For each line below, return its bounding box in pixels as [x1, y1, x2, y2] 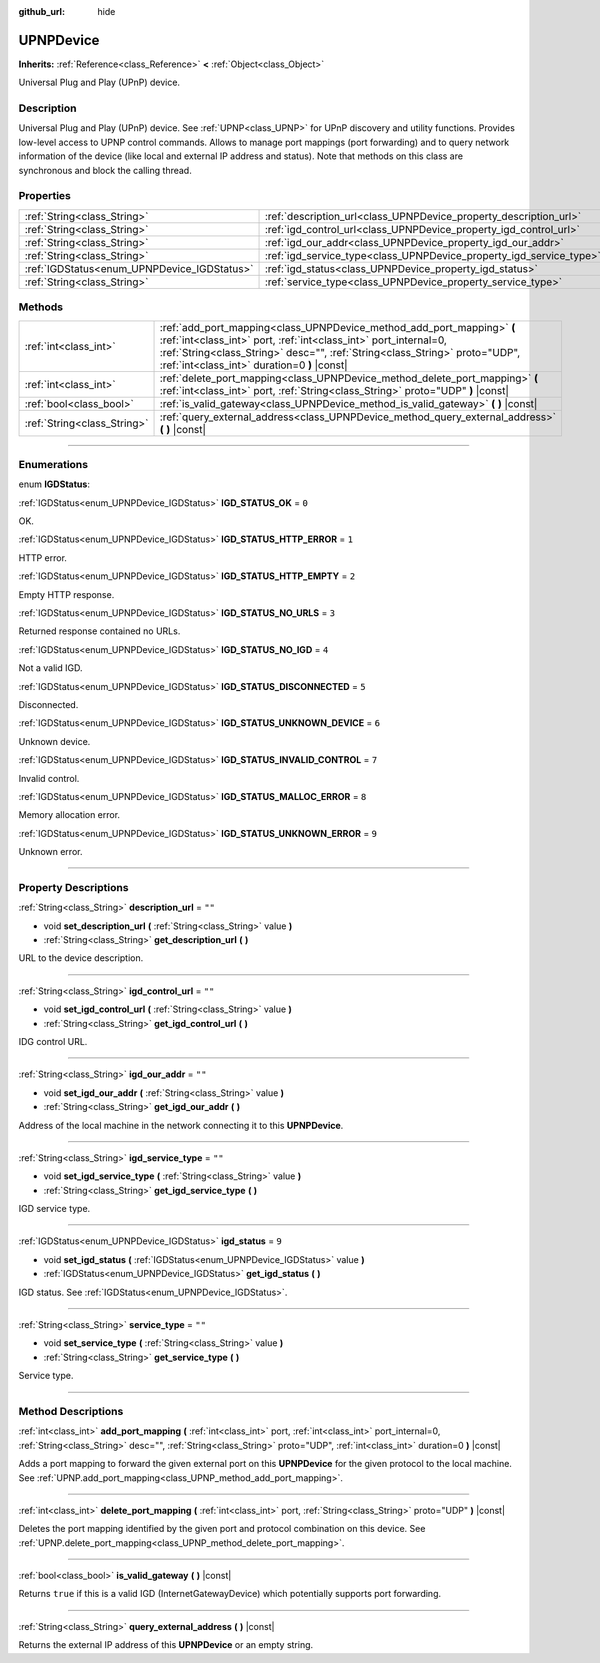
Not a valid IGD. [18, 662, 83, 674]
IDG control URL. [18, 1035, 88, 1047]
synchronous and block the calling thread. [18, 164, 192, 176]
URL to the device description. [18, 952, 144, 964]
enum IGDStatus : [18, 478, 90, 490]
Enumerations [18, 457, 89, 471]
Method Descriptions [18, 1404, 124, 1418]
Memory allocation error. [18, 809, 120, 821]
